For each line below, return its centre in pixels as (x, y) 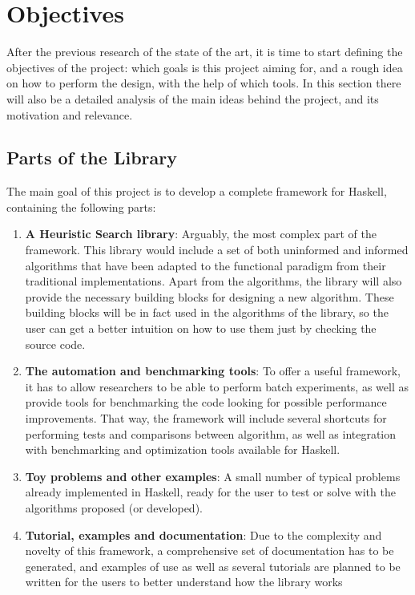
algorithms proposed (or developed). (114, 507)
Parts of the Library (92, 158)
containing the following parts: (81, 206)
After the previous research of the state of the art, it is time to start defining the (205, 52)
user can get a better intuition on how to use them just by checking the (201, 328)
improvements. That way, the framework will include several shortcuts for (206, 418)
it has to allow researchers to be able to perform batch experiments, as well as (217, 386)
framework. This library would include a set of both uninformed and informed (217, 250)
